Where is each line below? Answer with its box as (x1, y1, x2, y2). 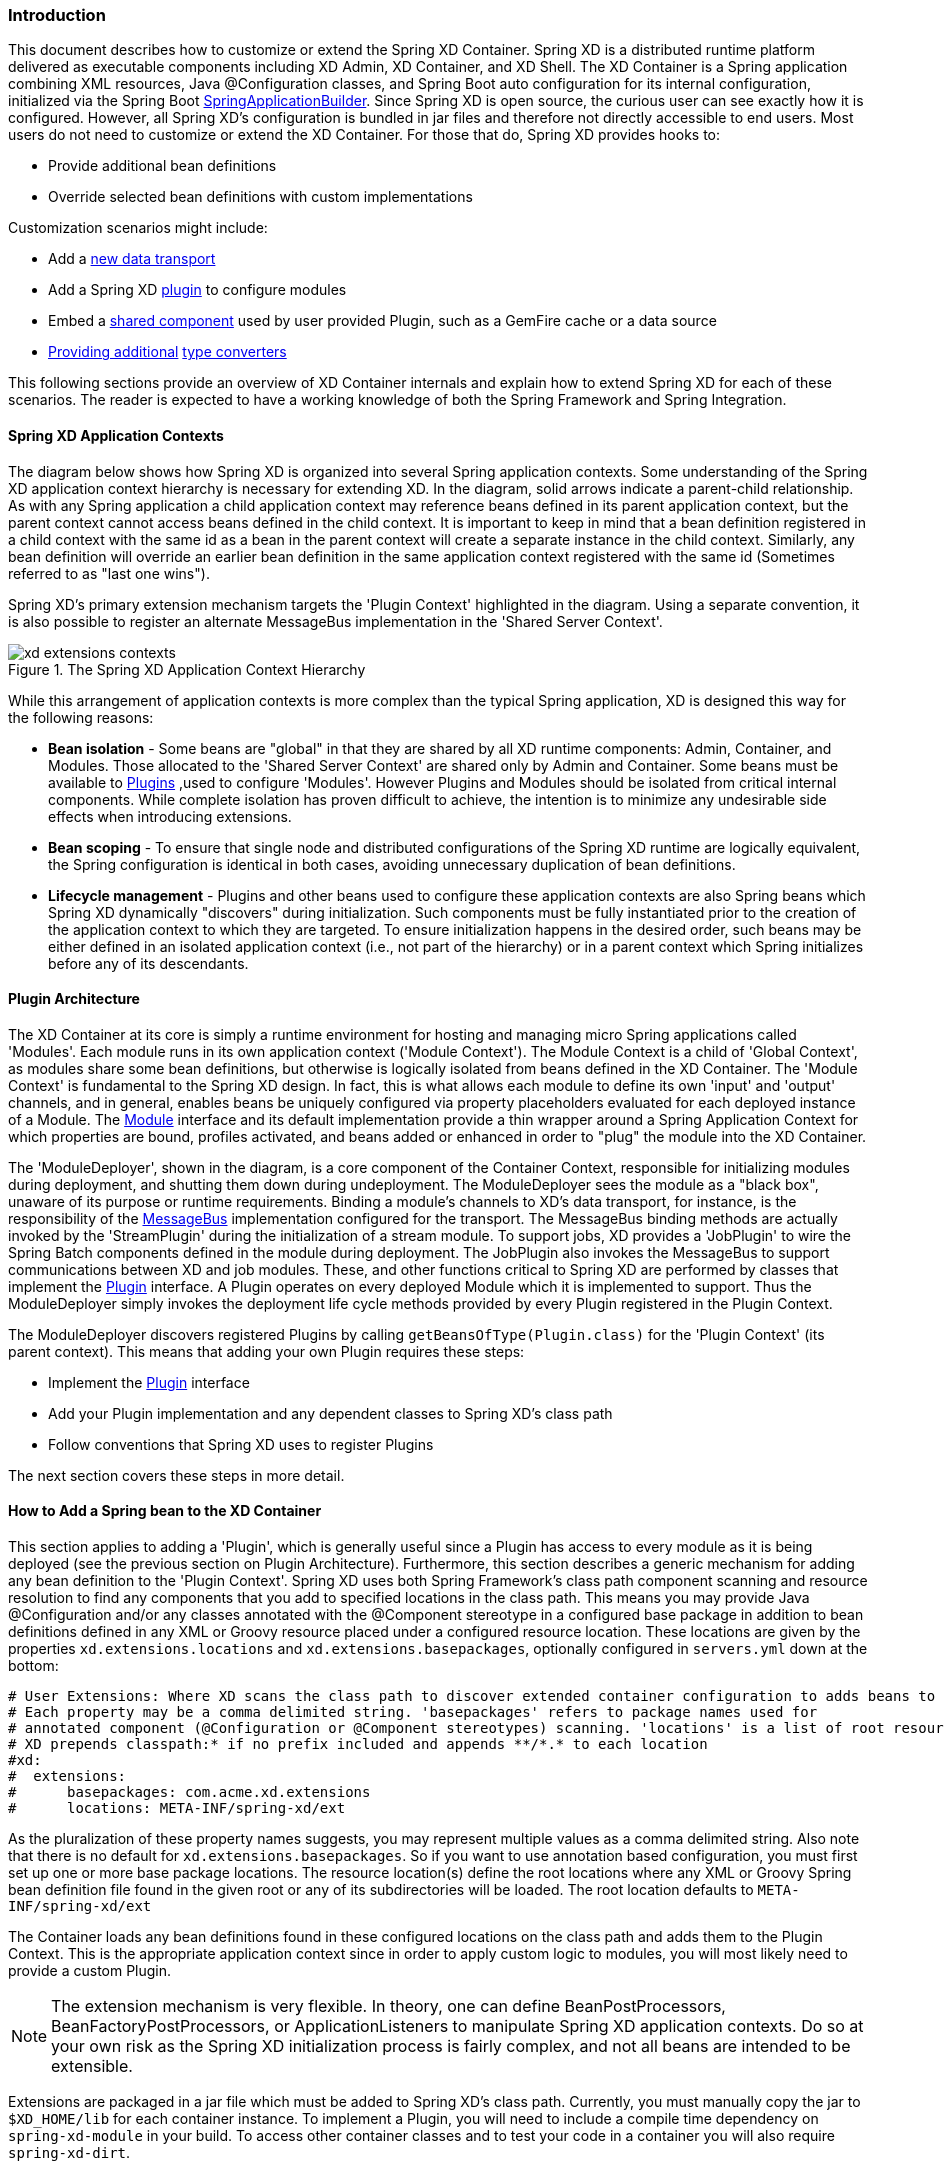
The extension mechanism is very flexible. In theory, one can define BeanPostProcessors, (51, 1996, 726, 2017)
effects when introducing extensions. (48, 807, 292, 825)
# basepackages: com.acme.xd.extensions (8, 1784, 371, 1801)
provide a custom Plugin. (8, 1962, 172, 1980)
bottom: (8, 1657, 59, 1675)
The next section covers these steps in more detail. (8, 1466, 345, 1484)
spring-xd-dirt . (8, 2144, 131, 2162)
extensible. (51, 2056, 133, 2077)
